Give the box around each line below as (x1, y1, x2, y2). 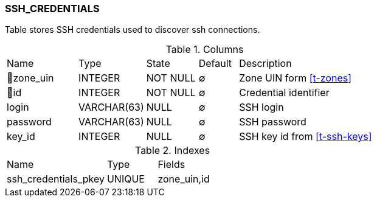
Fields (157, 158, 185, 171)
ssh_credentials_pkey (7, 173, 105, 186)
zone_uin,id (157, 173, 210, 186)
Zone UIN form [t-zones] (239, 72, 352, 85)
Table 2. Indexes (134, 144, 210, 157)
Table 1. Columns (165, 43, 244, 56)
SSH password (239, 116, 306, 128)
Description (239, 57, 292, 70)
